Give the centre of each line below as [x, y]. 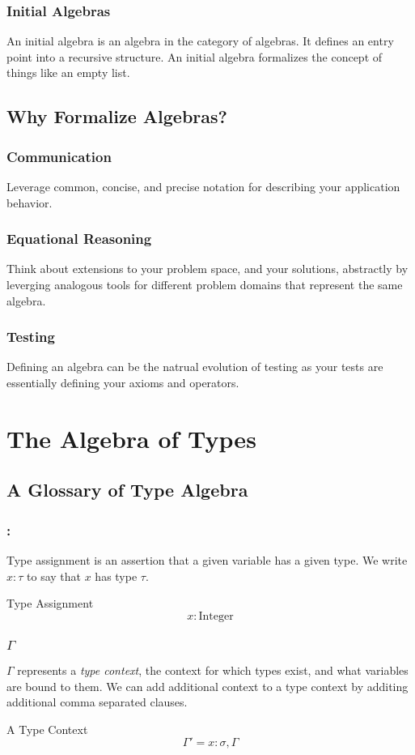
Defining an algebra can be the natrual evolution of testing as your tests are [195, 367]
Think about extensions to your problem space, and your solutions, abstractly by [207, 269]
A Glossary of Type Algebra [127, 490]
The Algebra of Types [131, 438]
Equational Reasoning [79, 239]
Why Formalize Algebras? [117, 116]
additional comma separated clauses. [97, 702]
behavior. [30, 202]
